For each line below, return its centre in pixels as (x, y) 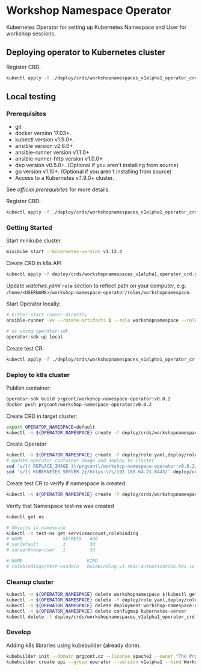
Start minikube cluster (34, 241)
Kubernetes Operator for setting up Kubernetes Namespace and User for (96, 27)
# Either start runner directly (47, 315)
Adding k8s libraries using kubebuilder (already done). (74, 645)
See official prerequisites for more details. (58, 189)
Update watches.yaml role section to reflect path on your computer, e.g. (96, 286)
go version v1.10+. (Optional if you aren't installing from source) (93, 171)
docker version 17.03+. (43, 133)
